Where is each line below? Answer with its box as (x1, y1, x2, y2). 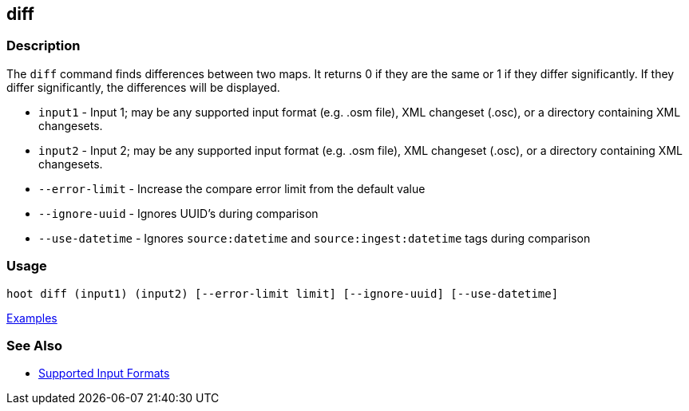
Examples (6, 310, 57, 325)
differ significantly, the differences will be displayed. (6, 80, 280, 94)
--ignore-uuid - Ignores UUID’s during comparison (38, 206, 319, 220)
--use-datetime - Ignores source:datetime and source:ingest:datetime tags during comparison (38, 231, 591, 245)
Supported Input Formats (38, 366, 170, 381)
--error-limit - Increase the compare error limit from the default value (38, 181, 426, 196)
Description (6, 38, 81, 54)
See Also (6, 337, 62, 354)
